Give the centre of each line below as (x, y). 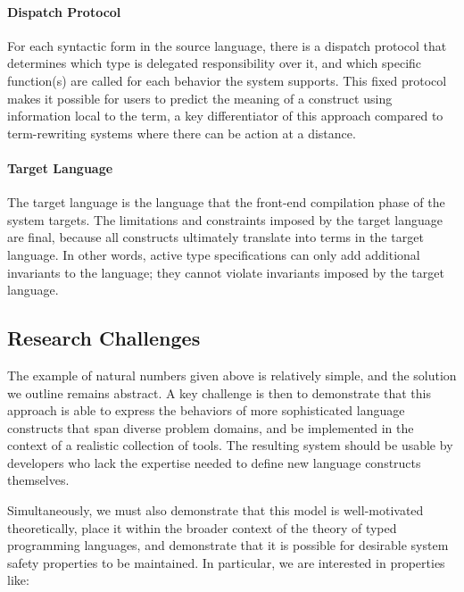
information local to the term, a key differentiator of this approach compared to (225, 116)
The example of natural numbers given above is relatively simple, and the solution (232, 375)
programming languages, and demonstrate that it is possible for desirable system (228, 545)
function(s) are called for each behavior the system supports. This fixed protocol (227, 80)
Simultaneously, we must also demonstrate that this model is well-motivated (215, 510)
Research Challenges (104, 338)
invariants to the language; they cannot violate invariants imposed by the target (226, 272)
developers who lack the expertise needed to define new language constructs (214, 462)
